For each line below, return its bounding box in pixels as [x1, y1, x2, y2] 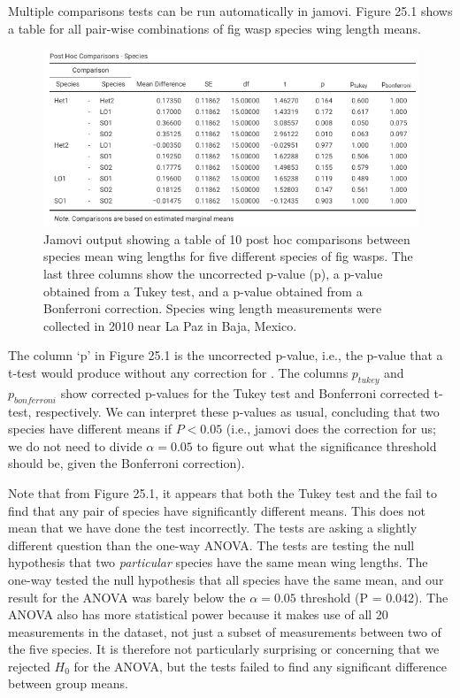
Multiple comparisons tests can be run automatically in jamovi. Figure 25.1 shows [8, 2, 453, 19]
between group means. [8, 674, 128, 693]
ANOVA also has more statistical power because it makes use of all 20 [8, 605, 388, 624]
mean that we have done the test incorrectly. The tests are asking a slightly [8, 518, 418, 537]
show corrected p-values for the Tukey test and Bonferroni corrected [60, 383, 430, 402]
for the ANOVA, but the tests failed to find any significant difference [73, 656, 448, 675]
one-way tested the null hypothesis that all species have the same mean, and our [8, 570, 444, 588]
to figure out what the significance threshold [196, 436, 437, 455]
